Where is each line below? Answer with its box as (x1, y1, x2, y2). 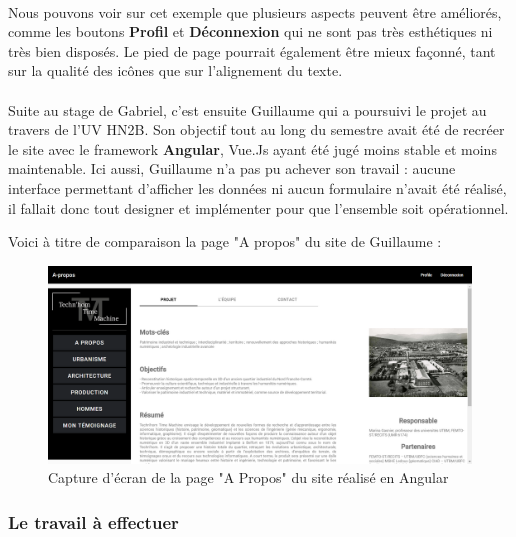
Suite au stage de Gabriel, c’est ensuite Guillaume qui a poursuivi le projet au (8, 99, 487, 120)
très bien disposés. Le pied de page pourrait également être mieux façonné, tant (8, 40, 496, 61)
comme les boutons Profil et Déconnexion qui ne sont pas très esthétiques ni (8, 21, 493, 42)
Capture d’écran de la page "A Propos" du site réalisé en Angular (48, 467, 449, 488)
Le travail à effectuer (8, 509, 179, 534)
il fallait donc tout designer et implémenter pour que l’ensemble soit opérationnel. (8, 197, 509, 218)
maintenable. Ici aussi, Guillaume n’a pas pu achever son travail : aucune (8, 158, 456, 179)
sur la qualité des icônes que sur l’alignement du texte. (8, 60, 343, 81)
